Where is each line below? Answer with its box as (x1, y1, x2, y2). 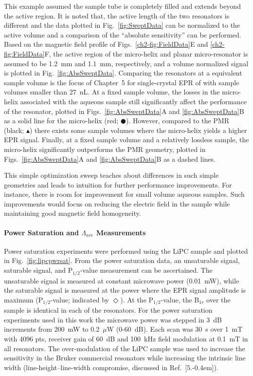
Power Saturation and (4, 227, 79, 237)
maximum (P (4, 294, 43, 304)
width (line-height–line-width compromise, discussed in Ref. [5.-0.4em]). (4, 362, 218, 372)
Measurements (96, 227, 146, 237)
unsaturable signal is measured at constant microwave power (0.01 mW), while (4, 275, 239, 285)
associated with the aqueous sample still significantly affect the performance (20, 96, 247, 106)
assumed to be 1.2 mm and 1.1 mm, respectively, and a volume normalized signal (4, 58, 249, 68)
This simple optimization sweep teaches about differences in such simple (4, 170, 219, 180)
